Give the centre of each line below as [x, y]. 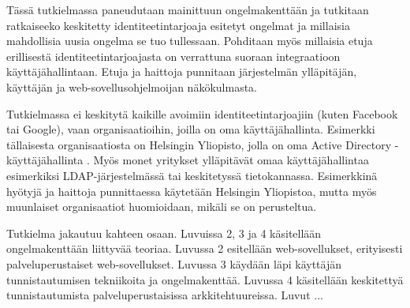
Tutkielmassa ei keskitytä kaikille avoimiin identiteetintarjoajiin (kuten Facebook [202, 113]
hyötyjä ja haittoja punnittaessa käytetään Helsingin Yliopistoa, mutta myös [192, 191]
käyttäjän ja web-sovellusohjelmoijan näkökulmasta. [132, 86]
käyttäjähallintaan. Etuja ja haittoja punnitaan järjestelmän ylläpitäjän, [182, 71]
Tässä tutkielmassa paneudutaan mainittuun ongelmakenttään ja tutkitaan [188, 9]
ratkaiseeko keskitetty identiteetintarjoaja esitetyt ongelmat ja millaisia [178, 25]
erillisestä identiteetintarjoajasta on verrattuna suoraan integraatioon [173, 56]
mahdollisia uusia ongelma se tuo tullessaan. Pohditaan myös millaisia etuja [190, 41]
